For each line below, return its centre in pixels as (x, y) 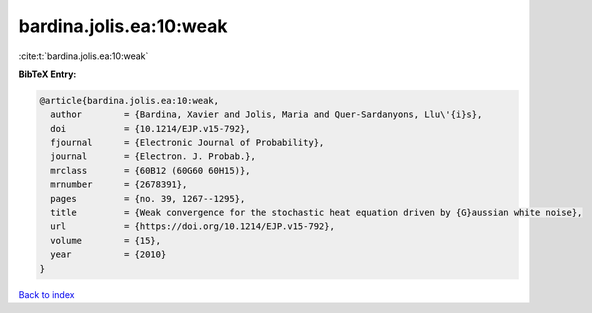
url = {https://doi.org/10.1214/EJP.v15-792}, (192, 226)
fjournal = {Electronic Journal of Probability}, (187, 143)
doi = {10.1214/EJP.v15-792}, (150, 128)
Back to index (46, 294)
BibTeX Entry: (47, 74)
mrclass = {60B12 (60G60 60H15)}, (150, 170)
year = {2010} (108, 254)
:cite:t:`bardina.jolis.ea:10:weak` (83, 56)
